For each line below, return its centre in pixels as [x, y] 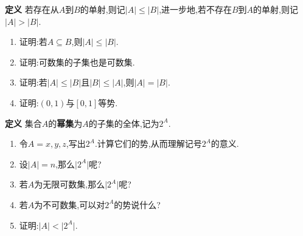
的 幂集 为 [65, 123]
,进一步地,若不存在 [195, 9]
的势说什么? [137, 204]
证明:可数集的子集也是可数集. [77, 62]
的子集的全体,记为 [124, 123]
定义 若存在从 [32, 9]
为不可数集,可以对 [70, 204]
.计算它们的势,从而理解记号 [148, 143]
